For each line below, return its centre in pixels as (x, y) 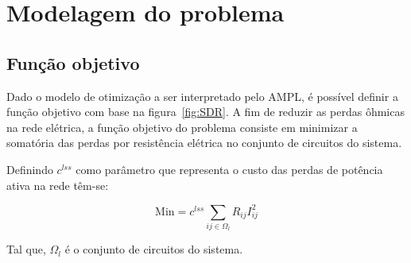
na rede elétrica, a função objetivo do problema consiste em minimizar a (182, 127)
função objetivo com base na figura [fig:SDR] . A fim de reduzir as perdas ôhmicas (205, 112)
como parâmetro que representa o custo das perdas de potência (229, 169)
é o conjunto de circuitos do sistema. (154, 249)
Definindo (30, 169)
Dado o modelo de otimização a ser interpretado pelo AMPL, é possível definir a (202, 96)
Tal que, (26, 249)
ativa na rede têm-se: (58, 185)
